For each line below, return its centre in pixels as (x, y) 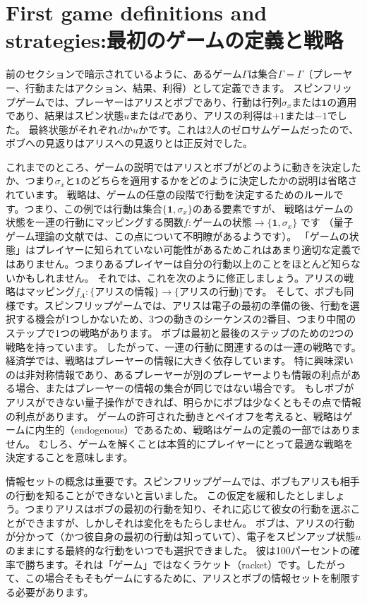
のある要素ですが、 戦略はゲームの (273, 208)
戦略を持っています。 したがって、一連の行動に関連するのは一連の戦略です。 (183, 346)
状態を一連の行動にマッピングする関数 (95, 222)
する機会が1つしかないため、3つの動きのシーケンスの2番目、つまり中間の (186, 319)
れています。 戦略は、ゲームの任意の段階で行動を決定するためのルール (170, 195)
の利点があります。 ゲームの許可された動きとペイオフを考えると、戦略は (174, 416)
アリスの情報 (125, 293)
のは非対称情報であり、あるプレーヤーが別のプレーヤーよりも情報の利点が (179, 374)
